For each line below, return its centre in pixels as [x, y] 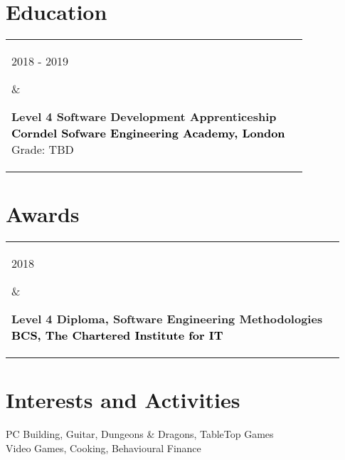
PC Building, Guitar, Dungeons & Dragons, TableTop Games [140, 434]
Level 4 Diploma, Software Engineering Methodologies [167, 319]
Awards [43, 214]
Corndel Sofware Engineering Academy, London [148, 133]
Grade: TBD [43, 150]
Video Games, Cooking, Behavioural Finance [103, 448]
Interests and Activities [123, 400]
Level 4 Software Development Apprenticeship [144, 117]
